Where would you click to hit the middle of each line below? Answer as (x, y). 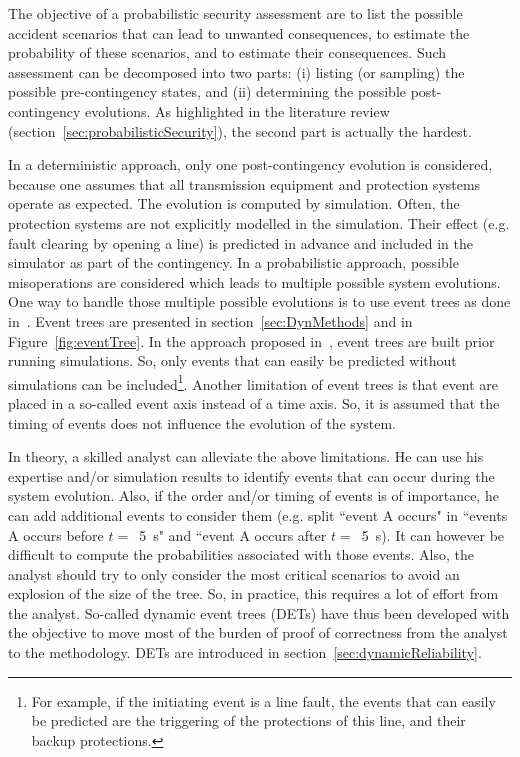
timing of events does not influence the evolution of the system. (202, 422)
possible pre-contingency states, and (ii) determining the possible (207, 91)
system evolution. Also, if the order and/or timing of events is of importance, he (253, 495)
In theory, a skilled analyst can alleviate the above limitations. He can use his (246, 456)
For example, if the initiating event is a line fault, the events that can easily (263, 700)
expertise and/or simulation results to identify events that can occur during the (251, 475)
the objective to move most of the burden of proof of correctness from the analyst (258, 632)
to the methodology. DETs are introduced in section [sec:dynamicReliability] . (245, 652)
